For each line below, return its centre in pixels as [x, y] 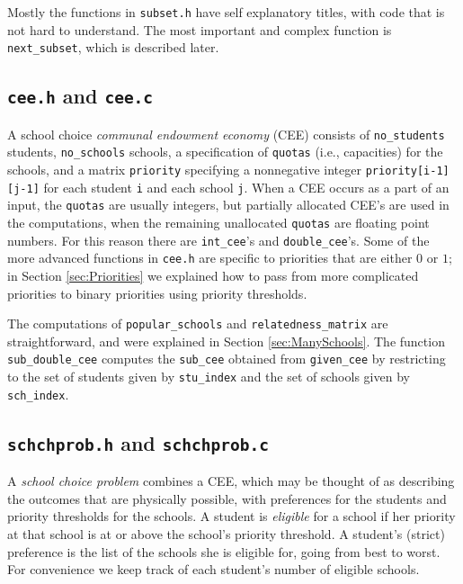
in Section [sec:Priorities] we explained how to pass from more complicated [213, 275]
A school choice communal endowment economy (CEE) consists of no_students [226, 134]
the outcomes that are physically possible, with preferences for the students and [227, 498]
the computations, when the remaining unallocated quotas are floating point [218, 222]
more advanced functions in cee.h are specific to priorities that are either [210, 258]
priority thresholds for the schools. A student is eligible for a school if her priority [231, 516]
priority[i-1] [407, 171]
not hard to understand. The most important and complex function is [200, 29]
